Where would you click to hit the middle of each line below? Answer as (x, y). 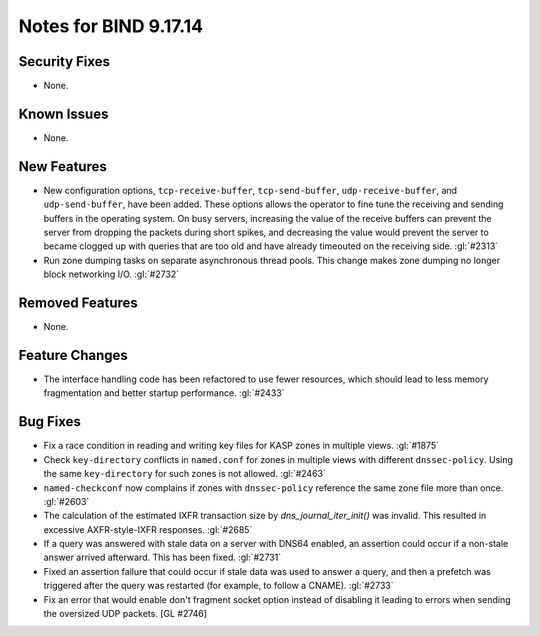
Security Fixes (64, 61)
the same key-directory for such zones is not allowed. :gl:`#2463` (185, 474)
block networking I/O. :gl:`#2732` (111, 274)
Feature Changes (73, 355)
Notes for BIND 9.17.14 (111, 26)
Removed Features (78, 303)
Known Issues (63, 113)
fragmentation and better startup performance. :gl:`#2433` (164, 393)
